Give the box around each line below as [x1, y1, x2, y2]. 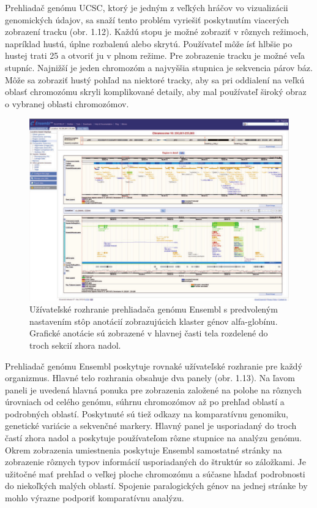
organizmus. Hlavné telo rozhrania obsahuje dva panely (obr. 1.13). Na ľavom [5, 371, 295, 384]
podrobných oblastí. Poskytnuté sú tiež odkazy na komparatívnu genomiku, [5, 407, 288, 420]
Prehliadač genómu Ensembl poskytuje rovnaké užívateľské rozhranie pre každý [5, 359, 302, 372]
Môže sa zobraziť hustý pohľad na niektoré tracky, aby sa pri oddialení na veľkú [5, 73, 305, 86]
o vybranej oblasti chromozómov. [5, 97, 129, 110]
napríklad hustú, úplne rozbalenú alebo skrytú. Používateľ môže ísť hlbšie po [5, 37, 293, 50]
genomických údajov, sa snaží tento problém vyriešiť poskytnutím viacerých [5, 13, 289, 26]
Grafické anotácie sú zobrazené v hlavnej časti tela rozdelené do [29, 327, 268, 339]
